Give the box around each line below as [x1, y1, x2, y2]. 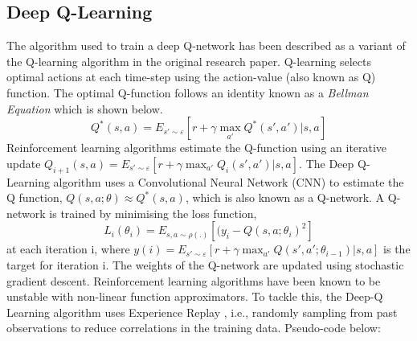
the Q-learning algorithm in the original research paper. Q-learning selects [6, 52, 371, 69]
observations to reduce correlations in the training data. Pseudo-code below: [6, 319, 381, 336]
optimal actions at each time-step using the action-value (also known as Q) [6, 68, 376, 85]
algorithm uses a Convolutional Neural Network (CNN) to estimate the [53, 173, 404, 190]
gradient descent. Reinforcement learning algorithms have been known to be [6, 272, 381, 289]
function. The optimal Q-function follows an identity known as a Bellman [6, 84, 369, 101]
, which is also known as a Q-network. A [185, 189, 385, 206]
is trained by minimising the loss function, [49, 204, 257, 221]
